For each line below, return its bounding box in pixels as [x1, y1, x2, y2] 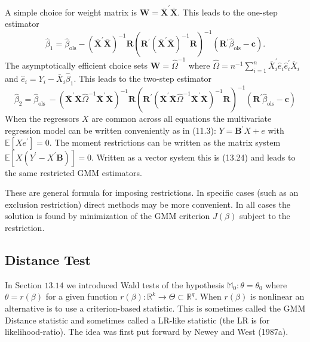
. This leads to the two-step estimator [73, 72, 211, 85]
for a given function [45, 290, 118, 303]
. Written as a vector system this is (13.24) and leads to [91, 150, 296, 163]
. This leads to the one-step [177, 5, 278, 18]
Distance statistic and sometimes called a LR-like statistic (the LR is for [5, 313, 270, 326]
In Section [5, 278, 42, 291]
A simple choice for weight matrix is [5, 5, 137, 18]
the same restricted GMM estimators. [5, 166, 142, 178]
